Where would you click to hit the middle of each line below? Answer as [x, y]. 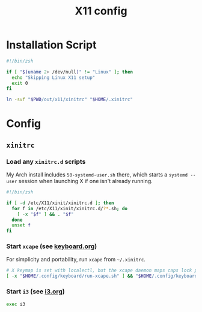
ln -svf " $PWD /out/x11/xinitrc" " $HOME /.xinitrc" [70, 100]
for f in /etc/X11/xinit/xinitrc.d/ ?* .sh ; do [70, 208]
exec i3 [16, 304]
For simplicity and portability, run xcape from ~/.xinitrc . [76, 260]
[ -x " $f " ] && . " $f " [45, 214]
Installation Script [51, 45]
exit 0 [20, 83]
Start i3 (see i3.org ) [35, 292]
